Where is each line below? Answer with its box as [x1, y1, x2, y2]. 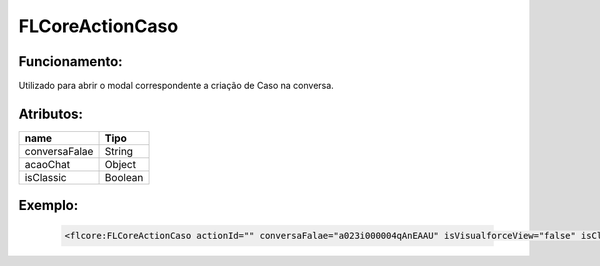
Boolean [104, 170, 144, 184]
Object [104, 157, 137, 171]
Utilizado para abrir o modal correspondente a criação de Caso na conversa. [18, 80, 334, 92]
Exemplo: [18, 197, 79, 214]
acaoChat [24, 157, 70, 171]
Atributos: [18, 105, 84, 122]
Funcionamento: [18, 53, 124, 70]
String [104, 144, 134, 158]
